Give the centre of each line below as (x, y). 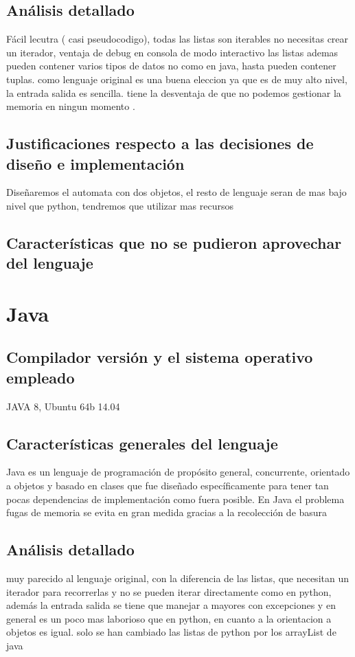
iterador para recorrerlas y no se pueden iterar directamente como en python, (169, 591)
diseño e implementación (95, 163)
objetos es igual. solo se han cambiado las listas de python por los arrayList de (171, 632)
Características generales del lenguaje (142, 443)
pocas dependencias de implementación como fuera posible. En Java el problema (175, 499)
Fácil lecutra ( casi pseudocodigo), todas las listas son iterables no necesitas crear (177, 39)
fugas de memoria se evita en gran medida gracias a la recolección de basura (167, 512)
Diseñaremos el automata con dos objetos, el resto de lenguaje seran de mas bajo (176, 192)
